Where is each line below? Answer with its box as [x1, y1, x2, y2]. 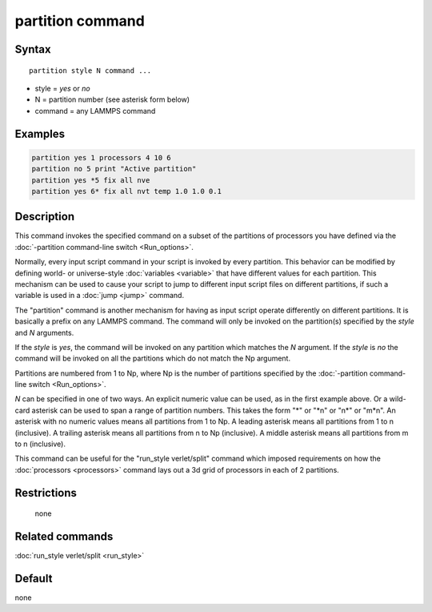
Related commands [14, 529, 114, 544]
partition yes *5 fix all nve [31, 175, 150, 184]
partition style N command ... [29, 66, 152, 75]
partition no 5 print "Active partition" [31, 164, 197, 174]
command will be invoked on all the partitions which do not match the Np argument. [14, 353, 291, 364]
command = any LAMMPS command [34, 106, 156, 115]
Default [14, 571, 53, 585]
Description [14, 210, 75, 223]
